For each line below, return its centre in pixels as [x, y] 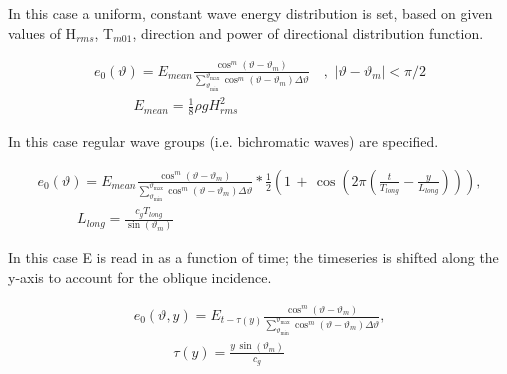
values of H [42, 32]
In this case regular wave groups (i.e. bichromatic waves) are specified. [223, 141]
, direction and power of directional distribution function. [308, 32]
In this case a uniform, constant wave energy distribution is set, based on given [250, 13]
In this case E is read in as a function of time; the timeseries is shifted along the [253, 257]
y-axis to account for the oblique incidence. [140, 277]
